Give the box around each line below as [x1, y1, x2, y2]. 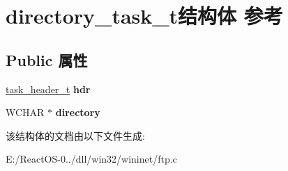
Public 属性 [6, 49, 88, 70]
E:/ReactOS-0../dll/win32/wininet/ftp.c [6, 152, 177, 166]
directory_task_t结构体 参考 [6, 1, 283, 30]
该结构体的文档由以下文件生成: [6, 128, 145, 142]
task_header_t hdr [6, 81, 91, 96]
